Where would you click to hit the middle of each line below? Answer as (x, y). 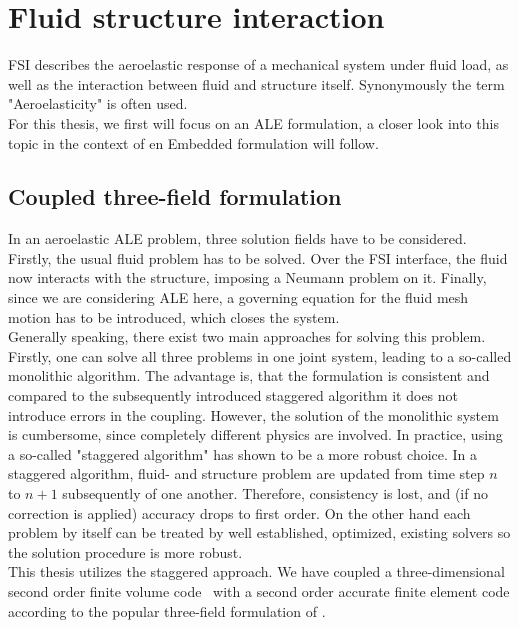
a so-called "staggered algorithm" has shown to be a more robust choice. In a (243, 453)
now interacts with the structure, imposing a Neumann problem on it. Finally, (247, 277)
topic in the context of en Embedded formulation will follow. (193, 142)
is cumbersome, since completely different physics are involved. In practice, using (255, 434)
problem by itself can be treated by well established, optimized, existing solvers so (259, 532)
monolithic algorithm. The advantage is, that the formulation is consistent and (249, 375)
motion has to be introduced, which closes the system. (174, 316)
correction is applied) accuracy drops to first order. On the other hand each (239, 512)
